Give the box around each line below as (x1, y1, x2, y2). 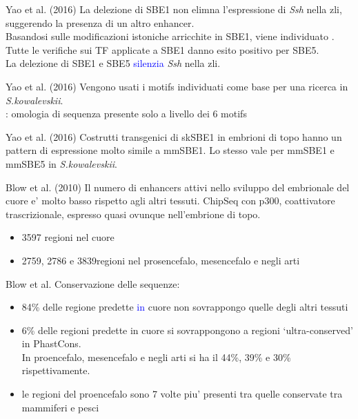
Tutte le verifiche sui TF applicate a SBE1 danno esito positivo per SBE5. (6, 42, 319, 57)
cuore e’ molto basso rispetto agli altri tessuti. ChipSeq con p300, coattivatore (6, 193, 335, 208)
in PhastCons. (21, 336, 81, 351)
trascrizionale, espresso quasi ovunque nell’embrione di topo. (6, 206, 261, 221)
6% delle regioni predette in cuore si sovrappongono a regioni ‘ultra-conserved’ (21, 322, 353, 337)
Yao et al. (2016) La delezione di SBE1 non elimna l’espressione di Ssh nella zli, (6, 2, 342, 16)
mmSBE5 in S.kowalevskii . (6, 156, 117, 170)
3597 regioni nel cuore (21, 230, 115, 244)
